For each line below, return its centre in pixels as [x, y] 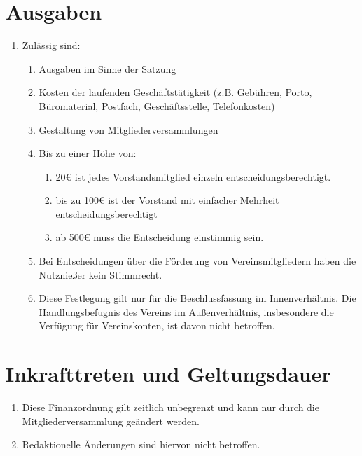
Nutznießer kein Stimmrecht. [100, 274]
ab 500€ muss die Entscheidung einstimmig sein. [160, 237]
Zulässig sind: [51, 45]
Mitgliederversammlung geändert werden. [111, 421]
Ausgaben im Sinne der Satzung [107, 68]
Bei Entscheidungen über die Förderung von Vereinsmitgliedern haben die [197, 261]
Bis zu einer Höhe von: [88, 153]
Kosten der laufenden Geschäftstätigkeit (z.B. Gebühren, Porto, [175, 92]
